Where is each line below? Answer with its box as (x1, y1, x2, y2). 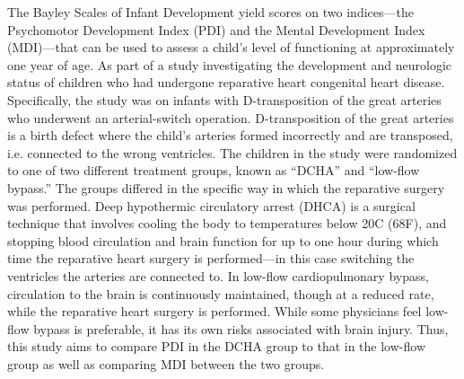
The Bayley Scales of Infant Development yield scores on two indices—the (7, 3, 414, 21)
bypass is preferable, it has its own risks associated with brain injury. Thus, (33, 319, 449, 338)
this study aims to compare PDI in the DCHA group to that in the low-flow (7, 337, 425, 356)
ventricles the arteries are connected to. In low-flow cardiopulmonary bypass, (7, 266, 429, 285)
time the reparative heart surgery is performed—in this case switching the (7, 249, 415, 268)
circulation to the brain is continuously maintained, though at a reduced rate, (7, 284, 434, 303)
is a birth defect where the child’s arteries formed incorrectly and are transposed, (7, 126, 453, 145)
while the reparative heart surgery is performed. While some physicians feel (7, 302, 422, 321)
